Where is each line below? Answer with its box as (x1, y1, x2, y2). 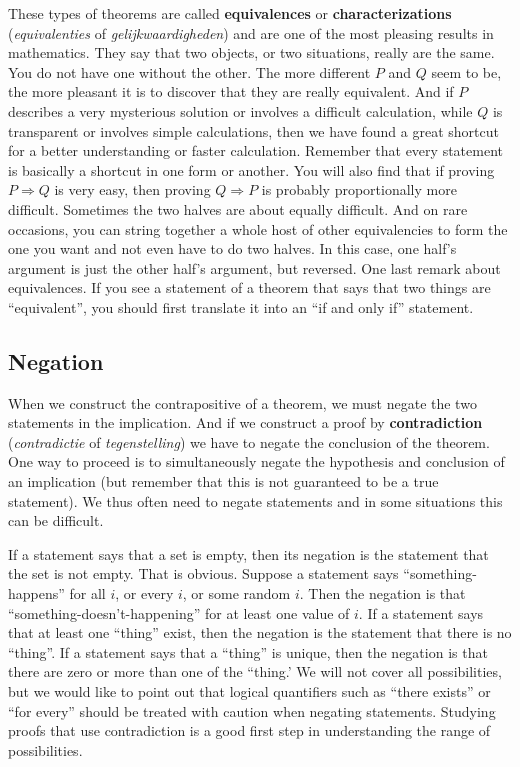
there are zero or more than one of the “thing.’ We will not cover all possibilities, (8, 661, 502, 682)
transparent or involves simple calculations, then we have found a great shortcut (8, 120, 499, 141)
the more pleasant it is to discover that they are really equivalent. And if (8, 81, 454, 102)
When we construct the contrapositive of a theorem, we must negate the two (8, 392, 477, 413)
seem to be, (431, 61, 502, 82)
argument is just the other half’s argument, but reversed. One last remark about (8, 257, 501, 278)
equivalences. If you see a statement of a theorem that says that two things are (8, 277, 491, 298)
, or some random (182, 583, 291, 604)
